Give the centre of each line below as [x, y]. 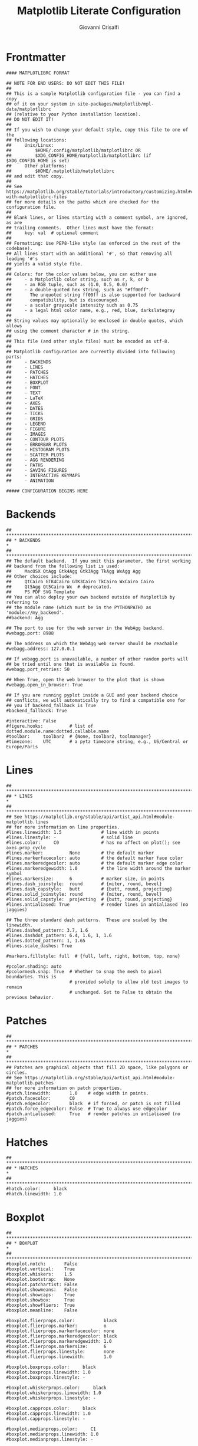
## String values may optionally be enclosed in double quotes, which [95, 321]
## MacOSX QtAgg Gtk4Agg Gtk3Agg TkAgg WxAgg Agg [74, 571]
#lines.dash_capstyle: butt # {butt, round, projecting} [89, 889]
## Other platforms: [37, 166]
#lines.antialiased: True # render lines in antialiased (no [97, 904]
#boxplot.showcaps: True [41, 1295]
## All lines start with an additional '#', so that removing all [89, 254]
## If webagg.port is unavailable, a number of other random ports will [97, 659]
